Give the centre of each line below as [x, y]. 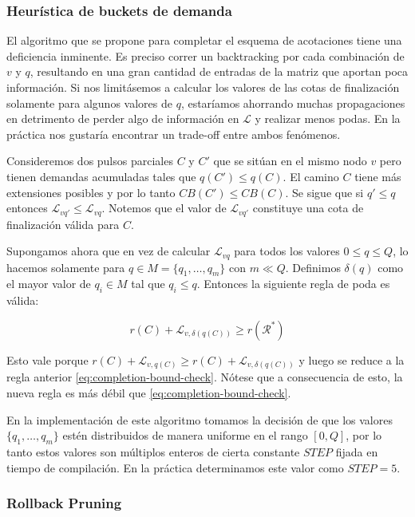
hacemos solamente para [66, 267]
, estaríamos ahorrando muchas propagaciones [293, 103]
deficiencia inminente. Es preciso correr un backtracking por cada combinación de [206, 55]
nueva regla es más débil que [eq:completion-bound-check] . [149, 392]
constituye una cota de [308, 208]
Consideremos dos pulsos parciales [90, 161]
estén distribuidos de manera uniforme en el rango [185, 435]
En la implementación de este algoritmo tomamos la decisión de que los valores [200, 419]
